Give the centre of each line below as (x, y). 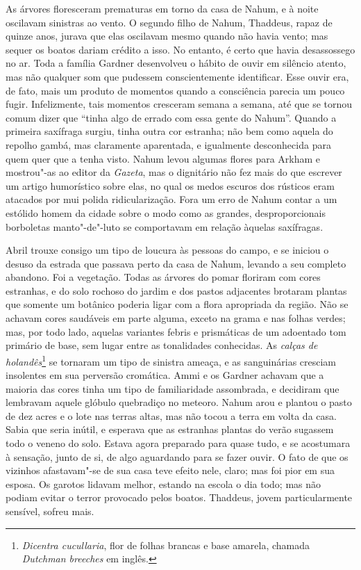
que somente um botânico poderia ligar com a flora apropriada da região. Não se (177, 304)
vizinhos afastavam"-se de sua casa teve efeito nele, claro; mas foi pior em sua (170, 470)
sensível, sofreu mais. (50, 511)
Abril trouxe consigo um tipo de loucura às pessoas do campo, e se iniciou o (167, 250)
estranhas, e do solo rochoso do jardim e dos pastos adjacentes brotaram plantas (176, 290)
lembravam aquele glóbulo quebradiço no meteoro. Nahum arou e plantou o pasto (179, 402)
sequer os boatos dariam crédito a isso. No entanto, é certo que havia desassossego (180, 49)
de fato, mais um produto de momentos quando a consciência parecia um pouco (175, 90)
